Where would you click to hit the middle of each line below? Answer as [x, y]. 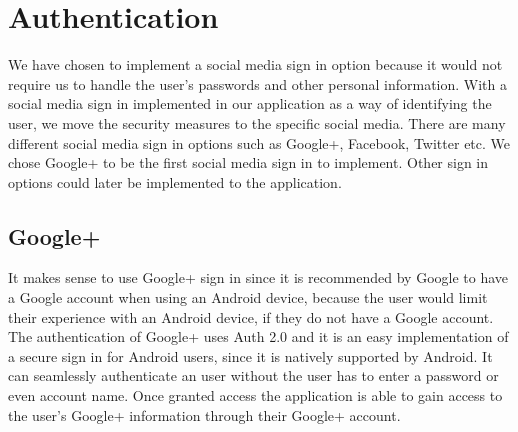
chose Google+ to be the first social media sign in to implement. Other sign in [248, 162]
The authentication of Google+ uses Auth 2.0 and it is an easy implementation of [258, 336]
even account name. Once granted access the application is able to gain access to [255, 395]
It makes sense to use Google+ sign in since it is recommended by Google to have [258, 277]
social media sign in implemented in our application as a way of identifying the [250, 103]
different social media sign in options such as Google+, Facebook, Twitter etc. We [259, 142]
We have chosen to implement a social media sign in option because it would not [255, 64]
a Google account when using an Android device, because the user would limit [248, 297]
